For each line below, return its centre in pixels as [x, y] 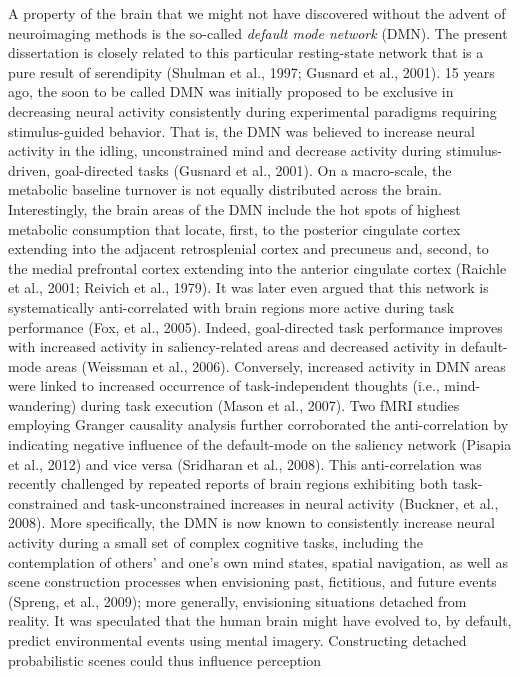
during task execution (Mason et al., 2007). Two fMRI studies [270, 404]
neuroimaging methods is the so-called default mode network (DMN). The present [258, 32]
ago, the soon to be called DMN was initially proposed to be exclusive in [231, 91]
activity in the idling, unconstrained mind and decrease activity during [225, 150]
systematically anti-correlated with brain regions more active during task [231, 306]
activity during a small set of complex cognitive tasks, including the [215, 542]
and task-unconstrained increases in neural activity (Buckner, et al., [290, 502]
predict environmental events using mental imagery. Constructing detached [237, 640]
